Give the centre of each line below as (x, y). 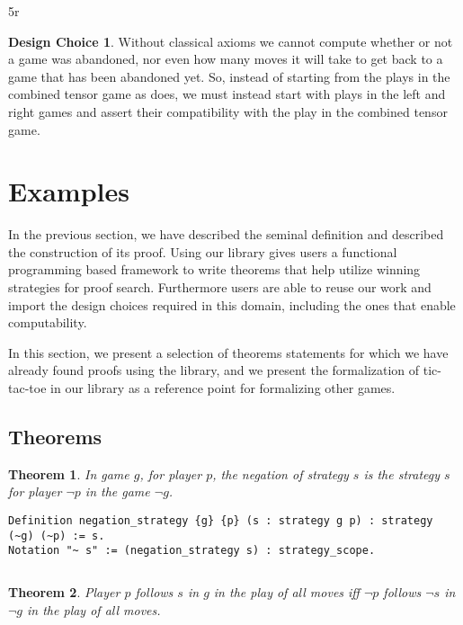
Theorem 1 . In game (69, 473)
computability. (48, 322)
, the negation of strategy (280, 473)
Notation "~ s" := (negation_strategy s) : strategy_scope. (192, 551)
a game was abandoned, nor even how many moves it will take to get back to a (226, 59)
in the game (117, 491)
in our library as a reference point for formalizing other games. (223, 388)
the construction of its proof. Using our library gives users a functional (203, 251)
